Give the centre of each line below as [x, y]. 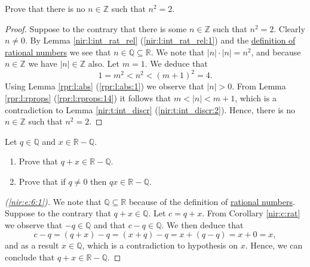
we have [43, 63]
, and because [276, 52]
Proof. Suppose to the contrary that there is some [96, 28]
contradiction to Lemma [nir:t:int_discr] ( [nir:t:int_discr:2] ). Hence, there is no [150, 109]
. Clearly [289, 28]
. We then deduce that [202, 224]
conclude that [30, 257]
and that [110, 224]
